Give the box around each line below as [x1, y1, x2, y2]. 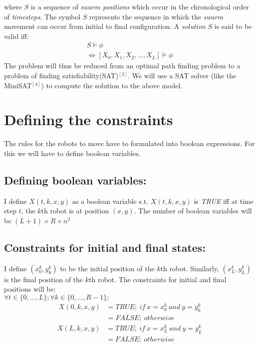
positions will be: [4, 284, 56, 294]
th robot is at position [41, 205, 109, 216]
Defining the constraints [4, 109, 173, 130]
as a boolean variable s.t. [72, 195, 149, 206]
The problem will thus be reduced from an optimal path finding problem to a [4, 60, 241, 71]
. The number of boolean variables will [134, 205, 252, 216]
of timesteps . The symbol [4, 11, 81, 21]
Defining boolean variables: [4, 172, 147, 187]
